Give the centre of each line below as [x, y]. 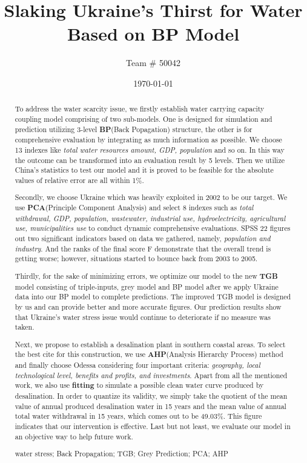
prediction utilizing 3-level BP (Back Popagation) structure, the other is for [134, 129]
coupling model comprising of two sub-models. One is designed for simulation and [144, 118]
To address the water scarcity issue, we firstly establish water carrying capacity [140, 109]
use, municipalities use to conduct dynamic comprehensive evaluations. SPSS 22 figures [153, 228]
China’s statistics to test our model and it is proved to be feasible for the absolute [144, 170]
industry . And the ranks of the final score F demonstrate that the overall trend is [143, 248]
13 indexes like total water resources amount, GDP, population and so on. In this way [150, 149]
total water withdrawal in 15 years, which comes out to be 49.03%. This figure [138, 416]
